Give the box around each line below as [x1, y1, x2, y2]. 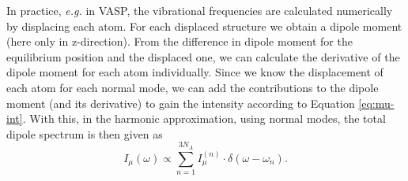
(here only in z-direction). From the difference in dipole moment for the [6, 33, 353, 50]
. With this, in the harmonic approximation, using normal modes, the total [22, 110, 386, 127]
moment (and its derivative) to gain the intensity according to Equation [6, 94, 355, 111]
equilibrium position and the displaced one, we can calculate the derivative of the [6, 48, 400, 65]
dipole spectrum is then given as [6, 125, 163, 142]
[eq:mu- [358, 94, 395, 111]
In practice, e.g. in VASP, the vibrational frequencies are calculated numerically [6, 2, 393, 18]
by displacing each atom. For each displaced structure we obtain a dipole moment [6, 17, 402, 34]
